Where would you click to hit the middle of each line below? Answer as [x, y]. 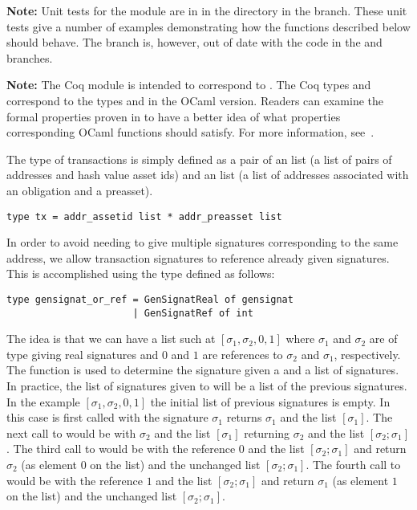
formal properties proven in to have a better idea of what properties [174, 116]
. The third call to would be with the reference [121, 449]
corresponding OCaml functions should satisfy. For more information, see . [190, 132]
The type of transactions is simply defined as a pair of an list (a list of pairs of [199, 159]
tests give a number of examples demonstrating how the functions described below [208, 26]
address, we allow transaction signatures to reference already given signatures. [198, 257]
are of [383, 339]
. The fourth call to [353, 465]
